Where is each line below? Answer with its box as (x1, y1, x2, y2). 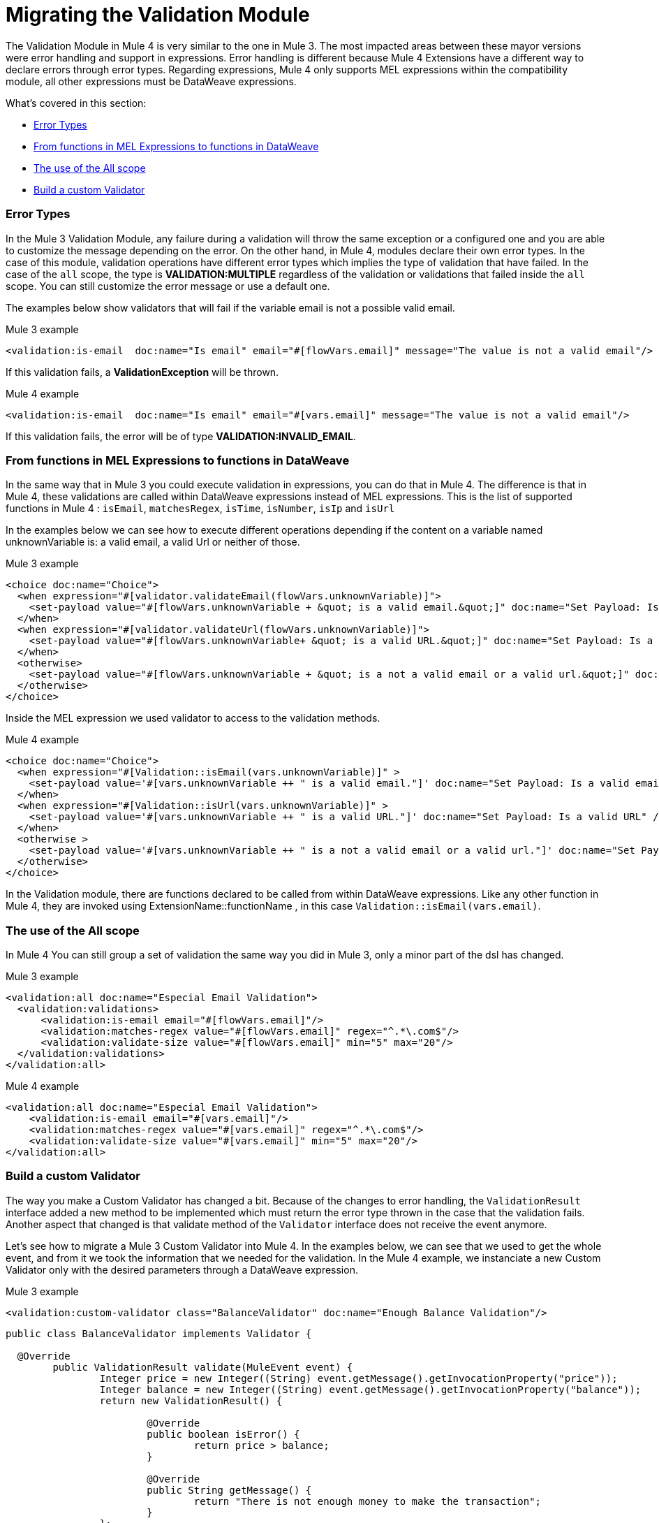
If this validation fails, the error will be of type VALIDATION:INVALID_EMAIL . (6, 430, 356, 442)
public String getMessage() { (147, 1484, 312, 1496)
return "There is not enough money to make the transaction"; (193, 1495, 542, 1507)
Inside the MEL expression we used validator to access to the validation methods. (6, 712, 380, 724)
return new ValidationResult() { (99, 1394, 283, 1406)
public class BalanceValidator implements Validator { (6, 1327, 312, 1339)
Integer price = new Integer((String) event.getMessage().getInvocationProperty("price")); (99, 1372, 618, 1384)
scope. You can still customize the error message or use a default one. (6, 279, 330, 292)
